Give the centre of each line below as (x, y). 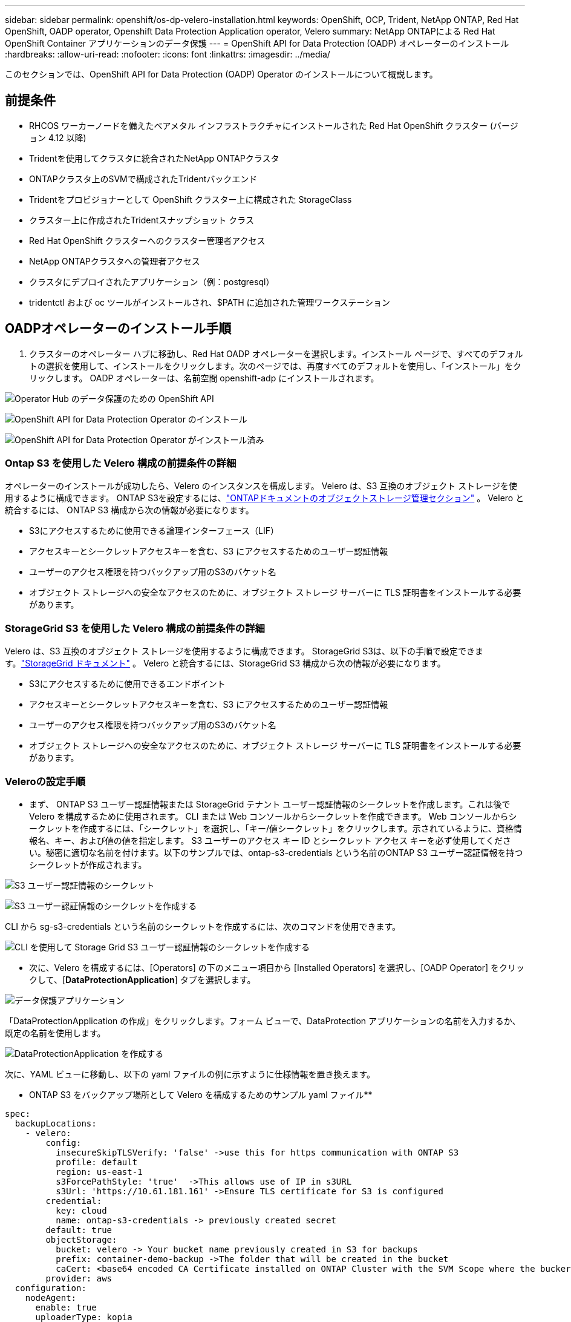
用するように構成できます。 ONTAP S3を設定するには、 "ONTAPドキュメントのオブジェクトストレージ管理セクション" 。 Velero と (265, 498)
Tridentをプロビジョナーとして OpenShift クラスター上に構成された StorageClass (191, 199)
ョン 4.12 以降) (58, 137)
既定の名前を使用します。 (55, 1033)
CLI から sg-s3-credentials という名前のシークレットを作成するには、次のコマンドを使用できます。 (203, 926)
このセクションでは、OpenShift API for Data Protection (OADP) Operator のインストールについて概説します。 (221, 74)
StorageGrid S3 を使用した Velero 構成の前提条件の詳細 (135, 628)
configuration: (51, 1288)
